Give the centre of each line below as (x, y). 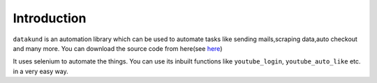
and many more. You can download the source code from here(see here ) (118, 48)
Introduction (50, 18)
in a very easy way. (41, 71)
